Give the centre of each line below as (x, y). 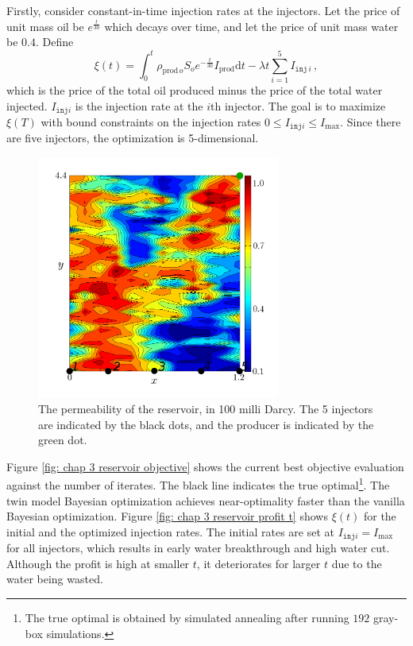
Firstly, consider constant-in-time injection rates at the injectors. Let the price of (203, 10)
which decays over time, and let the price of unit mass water (251, 26)
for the (380, 516)
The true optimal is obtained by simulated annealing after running (187, 617)
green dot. (63, 440)
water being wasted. (55, 579)
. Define (54, 42)
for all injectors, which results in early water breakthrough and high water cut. (198, 548)
